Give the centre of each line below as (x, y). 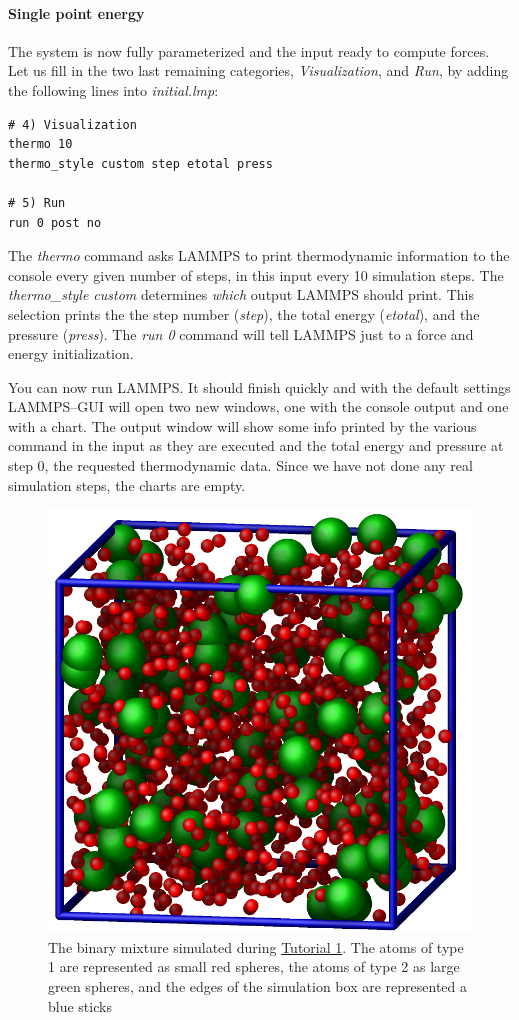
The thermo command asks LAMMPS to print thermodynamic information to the (259, 255)
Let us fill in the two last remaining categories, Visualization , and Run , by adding (258, 70)
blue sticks (80, 1005)
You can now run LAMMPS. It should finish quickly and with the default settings (259, 386)
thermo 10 (40, 144)
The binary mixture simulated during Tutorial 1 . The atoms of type (256, 946)
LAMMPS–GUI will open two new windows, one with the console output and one (258, 406)
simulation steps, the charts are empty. (127, 484)
